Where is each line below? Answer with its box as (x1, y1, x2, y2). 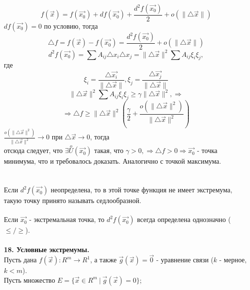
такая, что (94, 145, 124, 155)
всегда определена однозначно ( (137, 214, 231, 224)
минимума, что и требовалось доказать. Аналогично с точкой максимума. (4, 156, 221, 166)
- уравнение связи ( (156, 255, 214, 265)
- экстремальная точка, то (29, 214, 104, 224)
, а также (90, 255, 117, 265)
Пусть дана (4, 255, 37, 265)
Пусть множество (4, 274, 55, 285)
